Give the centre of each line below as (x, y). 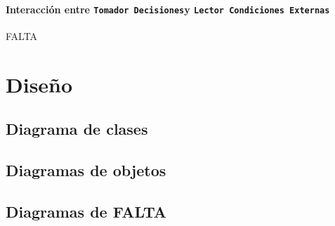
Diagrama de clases (77, 129)
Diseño (39, 84)
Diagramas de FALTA (86, 211)
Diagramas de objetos (86, 170)
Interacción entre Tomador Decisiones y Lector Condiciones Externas (168, 9)
